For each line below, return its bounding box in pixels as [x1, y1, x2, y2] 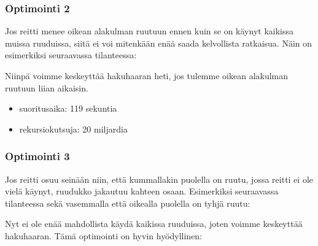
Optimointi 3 [5, 148, 70, 164]
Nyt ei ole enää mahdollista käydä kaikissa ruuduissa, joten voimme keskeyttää [5, 217, 303, 230]
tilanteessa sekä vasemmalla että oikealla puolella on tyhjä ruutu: [5, 196, 250, 209]
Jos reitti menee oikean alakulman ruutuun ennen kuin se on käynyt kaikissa [5, 25, 293, 37]
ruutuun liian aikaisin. [5, 81, 88, 94]
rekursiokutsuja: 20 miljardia [19, 122, 128, 135]
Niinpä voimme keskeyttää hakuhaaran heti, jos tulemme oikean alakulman [5, 69, 289, 82]
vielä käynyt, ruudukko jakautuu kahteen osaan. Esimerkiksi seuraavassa [5, 185, 279, 198]
